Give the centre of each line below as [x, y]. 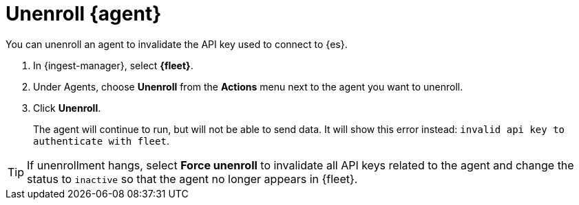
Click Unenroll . [67, 108]
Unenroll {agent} [84, 14]
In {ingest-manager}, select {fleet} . [113, 65]
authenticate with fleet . [101, 141]
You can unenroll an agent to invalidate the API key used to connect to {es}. [177, 44]
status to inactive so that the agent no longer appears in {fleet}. [192, 179]
